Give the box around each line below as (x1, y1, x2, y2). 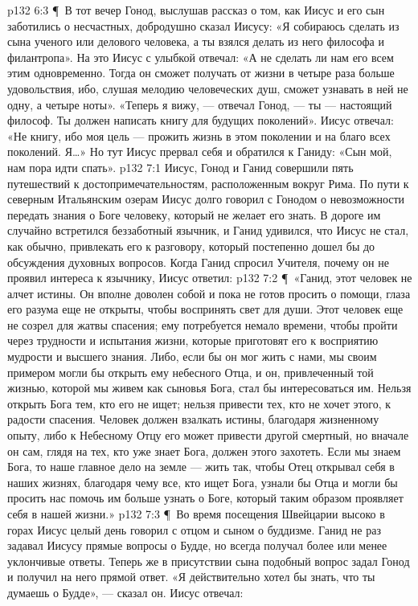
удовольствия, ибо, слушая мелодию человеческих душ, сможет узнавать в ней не (7, 80, 408, 96)
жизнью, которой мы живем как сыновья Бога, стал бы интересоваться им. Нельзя (7, 379, 412, 396)
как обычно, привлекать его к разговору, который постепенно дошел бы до (7, 237, 375, 254)
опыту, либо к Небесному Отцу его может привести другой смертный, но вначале (7, 427, 409, 444)
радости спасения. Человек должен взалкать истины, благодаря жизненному (7, 411, 379, 428)
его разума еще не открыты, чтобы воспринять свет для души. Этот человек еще (7, 301, 404, 317)
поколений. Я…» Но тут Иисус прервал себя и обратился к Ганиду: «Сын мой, (7, 143, 392, 160)
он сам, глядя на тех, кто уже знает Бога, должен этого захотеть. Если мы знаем (7, 442, 401, 459)
